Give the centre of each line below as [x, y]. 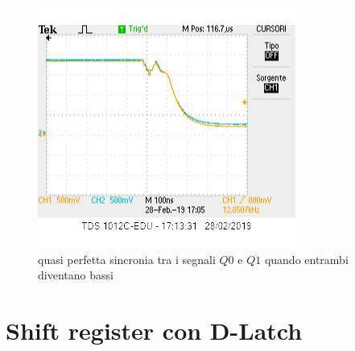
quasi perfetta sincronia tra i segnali [127, 259]
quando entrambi [306, 259]
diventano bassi [76, 275]
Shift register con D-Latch [154, 330]
